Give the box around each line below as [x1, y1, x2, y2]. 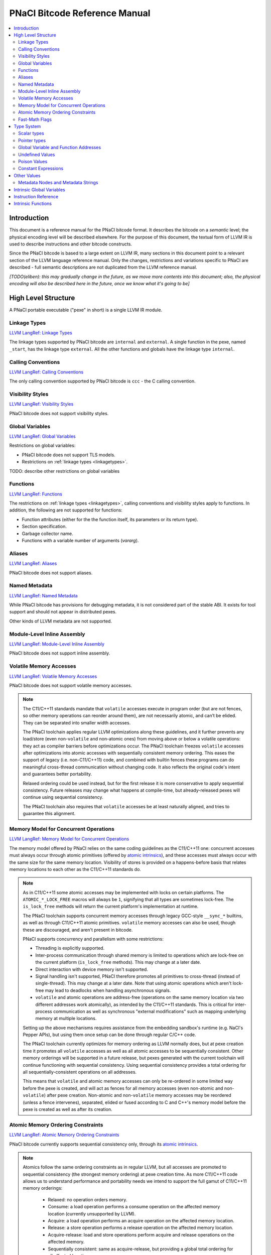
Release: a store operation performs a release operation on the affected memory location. [48, 1225, 233, 1231]
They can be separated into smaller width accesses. [23, 719, 131, 725]
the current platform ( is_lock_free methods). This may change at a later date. [35, 959, 201, 965]
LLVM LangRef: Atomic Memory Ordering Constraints [9, 1132, 120, 1138]
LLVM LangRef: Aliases [9, 560, 57, 567]
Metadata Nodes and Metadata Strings [18, 180, 98, 186]
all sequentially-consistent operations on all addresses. [23, 1069, 137, 1075]
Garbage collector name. [22, 530, 74, 537]
